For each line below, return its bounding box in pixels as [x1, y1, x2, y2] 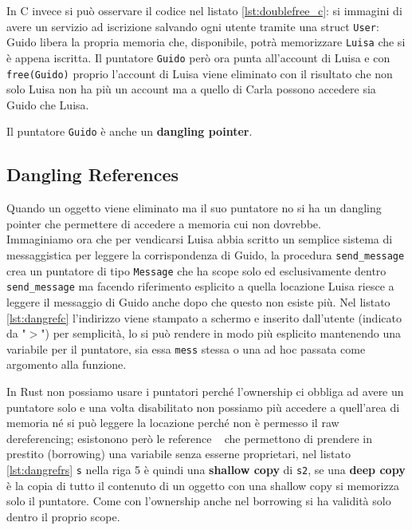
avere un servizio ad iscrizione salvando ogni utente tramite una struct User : [6, 18, 379, 34]
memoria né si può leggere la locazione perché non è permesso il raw [6, 414, 339, 431]
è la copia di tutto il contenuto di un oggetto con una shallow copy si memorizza [6, 477, 399, 493]
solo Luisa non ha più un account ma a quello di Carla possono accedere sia [6, 81, 376, 97]
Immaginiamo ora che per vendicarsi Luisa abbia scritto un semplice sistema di [6, 231, 393, 247]
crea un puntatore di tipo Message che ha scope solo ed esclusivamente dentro [6, 262, 386, 279]
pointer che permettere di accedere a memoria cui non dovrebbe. [6, 215, 321, 231]
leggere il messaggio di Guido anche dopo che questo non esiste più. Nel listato [6, 294, 390, 310]
